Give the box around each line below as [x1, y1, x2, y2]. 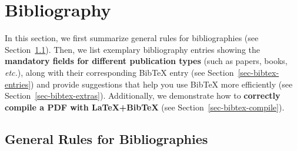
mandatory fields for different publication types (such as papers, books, [5, 55, 288, 67]
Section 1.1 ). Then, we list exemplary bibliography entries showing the [5, 43, 260, 55]
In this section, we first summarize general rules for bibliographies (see [5, 32, 259, 44]
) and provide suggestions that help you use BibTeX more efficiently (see [31, 78, 293, 90]
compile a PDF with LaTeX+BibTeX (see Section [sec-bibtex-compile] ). [5, 100, 285, 113]
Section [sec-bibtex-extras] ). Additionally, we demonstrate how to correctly [5, 89, 281, 102]
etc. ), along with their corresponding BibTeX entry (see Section [5, 66, 234, 78]
